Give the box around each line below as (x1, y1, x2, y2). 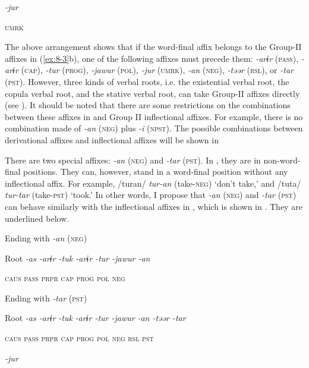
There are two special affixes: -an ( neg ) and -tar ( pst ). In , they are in (5, 153, 261, 166)
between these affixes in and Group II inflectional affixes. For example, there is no (5, 110, 303, 122)
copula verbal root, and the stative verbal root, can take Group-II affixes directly (5, 87, 300, 99)
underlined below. (5, 212, 70, 224)
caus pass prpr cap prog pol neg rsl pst (5, 332, 154, 344)
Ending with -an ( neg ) (5, 232, 87, 244)
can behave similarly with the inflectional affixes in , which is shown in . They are (5, 200, 302, 212)
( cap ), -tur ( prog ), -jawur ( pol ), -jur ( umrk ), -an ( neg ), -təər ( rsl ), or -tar (21, 64, 294, 76)
